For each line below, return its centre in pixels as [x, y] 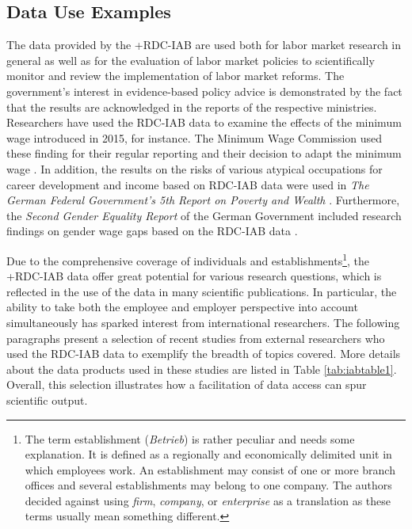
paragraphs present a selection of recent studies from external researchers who [196, 338]
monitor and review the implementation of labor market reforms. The [175, 76]
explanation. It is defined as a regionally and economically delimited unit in [208, 454]
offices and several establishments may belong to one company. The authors [208, 485]
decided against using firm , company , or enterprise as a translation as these [208, 500]
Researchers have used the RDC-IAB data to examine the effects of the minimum [204, 122]
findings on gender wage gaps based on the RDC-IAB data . [152, 231]
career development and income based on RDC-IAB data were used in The [188, 184]
